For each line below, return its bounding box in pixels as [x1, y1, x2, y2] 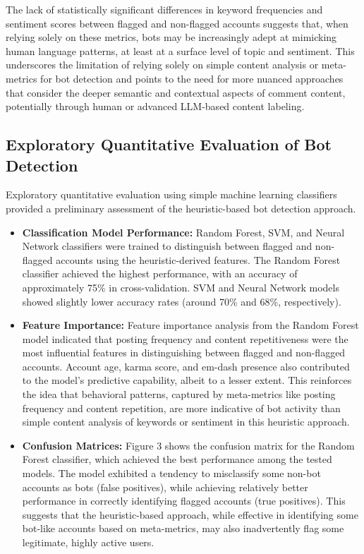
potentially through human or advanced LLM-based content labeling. [6, 99, 305, 114]
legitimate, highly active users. [22, 535, 154, 549]
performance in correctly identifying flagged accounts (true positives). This [22, 493, 346, 508]
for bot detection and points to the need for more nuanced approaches [40, 71, 344, 85]
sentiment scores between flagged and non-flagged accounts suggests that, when [6, 16, 348, 30]
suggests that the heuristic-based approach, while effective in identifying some [22, 507, 358, 522]
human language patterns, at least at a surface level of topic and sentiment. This [6, 43, 355, 58]
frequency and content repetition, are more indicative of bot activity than [22, 400, 341, 415]
